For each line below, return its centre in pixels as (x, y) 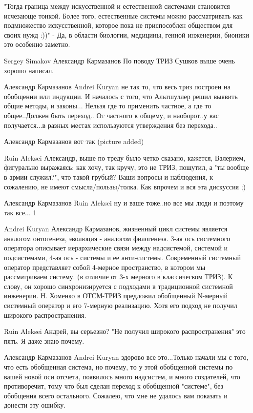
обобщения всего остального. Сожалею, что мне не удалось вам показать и (116, 395)
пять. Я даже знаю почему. (44, 341)
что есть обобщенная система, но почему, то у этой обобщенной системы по (118, 367)
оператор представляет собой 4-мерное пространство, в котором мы (105, 267)
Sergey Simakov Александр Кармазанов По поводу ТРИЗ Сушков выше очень (119, 60)
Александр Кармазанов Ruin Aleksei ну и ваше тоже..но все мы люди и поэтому (124, 203)
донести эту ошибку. (35, 405)
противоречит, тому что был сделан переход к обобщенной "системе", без (114, 386)
